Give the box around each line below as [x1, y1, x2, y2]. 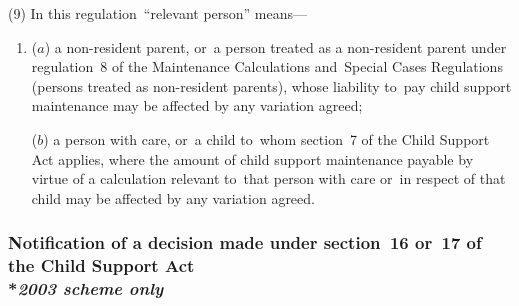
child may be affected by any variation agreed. [31, 187, 315, 208]
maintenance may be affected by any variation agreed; [31, 95, 363, 116]
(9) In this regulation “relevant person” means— [8, 3, 308, 23]
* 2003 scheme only [8, 276, 164, 301]
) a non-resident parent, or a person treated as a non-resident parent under [44, 36, 507, 57]
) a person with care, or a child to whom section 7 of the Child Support [43, 128, 490, 149]
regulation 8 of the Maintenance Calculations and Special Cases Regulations [31, 56, 503, 77]
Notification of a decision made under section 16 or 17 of [8, 230, 482, 255]
